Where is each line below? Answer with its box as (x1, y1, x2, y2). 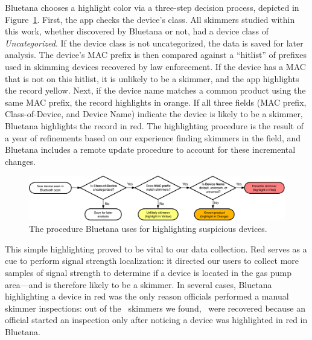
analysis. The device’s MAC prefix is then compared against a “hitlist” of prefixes (5, 48, 307, 61)
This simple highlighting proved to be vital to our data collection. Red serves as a (5, 242, 307, 255)
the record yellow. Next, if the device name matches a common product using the (5, 84, 306, 97)
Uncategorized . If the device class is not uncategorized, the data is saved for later (5, 36, 304, 49)
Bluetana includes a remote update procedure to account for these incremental (5, 143, 296, 156)
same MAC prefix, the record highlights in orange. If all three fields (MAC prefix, (5, 95, 307, 108)
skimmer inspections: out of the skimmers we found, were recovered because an (5, 301, 305, 314)
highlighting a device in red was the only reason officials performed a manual (5, 290, 289, 303)
